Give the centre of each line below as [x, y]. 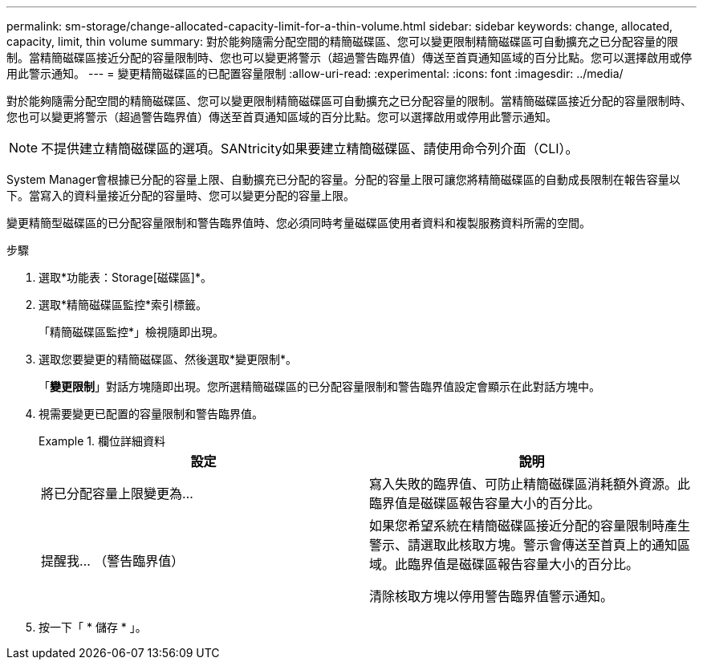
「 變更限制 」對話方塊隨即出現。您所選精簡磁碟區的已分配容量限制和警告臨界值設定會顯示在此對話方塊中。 [319, 386]
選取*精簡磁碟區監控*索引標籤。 [123, 305]
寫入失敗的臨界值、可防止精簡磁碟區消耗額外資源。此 [530, 484]
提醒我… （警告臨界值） [113, 561]
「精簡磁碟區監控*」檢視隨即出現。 [132, 332]
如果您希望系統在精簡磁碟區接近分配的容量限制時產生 [530, 526]
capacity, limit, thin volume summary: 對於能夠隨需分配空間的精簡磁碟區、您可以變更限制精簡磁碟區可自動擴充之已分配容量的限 [342, 41]
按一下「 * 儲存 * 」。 [93, 627]
